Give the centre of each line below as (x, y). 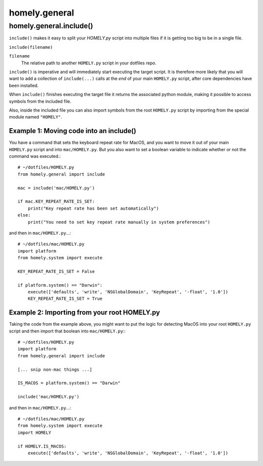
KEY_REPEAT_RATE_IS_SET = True (65, 299)
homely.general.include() (51, 26)
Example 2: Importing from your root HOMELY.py (85, 313)
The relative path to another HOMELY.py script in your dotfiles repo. (89, 63)
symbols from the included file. (40, 101)
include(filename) (31, 47)
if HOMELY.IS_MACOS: (42, 446)
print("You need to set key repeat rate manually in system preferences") (119, 222)
